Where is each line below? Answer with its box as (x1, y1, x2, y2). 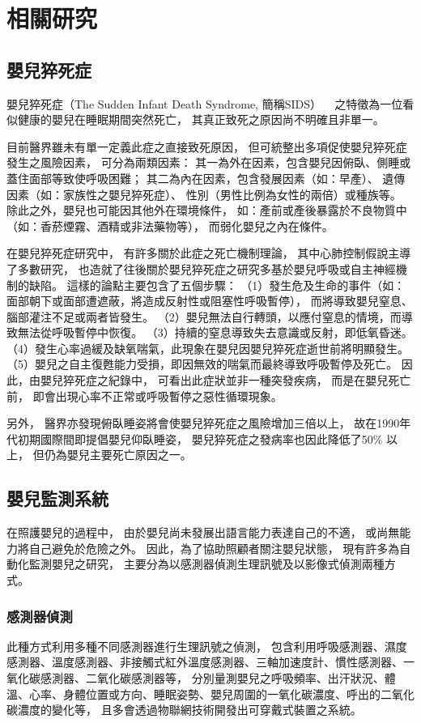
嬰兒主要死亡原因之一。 (66, 446, 192, 463)
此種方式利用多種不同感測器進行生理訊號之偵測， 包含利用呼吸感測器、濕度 (6, 637, 407, 654)
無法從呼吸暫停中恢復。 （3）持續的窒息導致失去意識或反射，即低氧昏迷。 (17, 324, 413, 341)
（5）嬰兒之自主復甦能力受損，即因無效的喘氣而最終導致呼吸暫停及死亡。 (6, 355, 398, 372)
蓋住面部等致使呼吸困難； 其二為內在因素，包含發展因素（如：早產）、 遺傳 (6, 169, 406, 186)
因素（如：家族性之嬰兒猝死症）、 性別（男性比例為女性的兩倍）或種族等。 (6, 185, 402, 202)
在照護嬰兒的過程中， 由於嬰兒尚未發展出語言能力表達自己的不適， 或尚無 (6, 524, 400, 541)
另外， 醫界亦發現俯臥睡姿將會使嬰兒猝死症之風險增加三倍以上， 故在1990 (6, 415, 400, 432)
